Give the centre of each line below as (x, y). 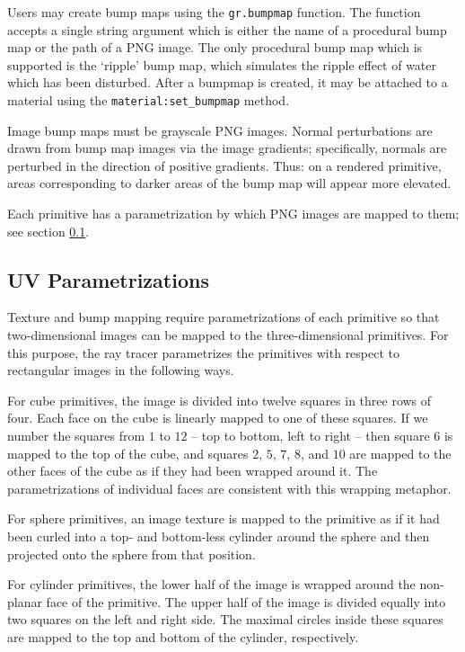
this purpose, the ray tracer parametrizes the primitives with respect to (204, 352)
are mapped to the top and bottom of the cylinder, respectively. (183, 636)
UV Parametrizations (108, 279)
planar (25, 601)
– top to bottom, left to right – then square (311, 436)
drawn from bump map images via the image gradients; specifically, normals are (227, 148)
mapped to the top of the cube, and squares (128, 453)
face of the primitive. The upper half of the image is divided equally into (246, 601)
